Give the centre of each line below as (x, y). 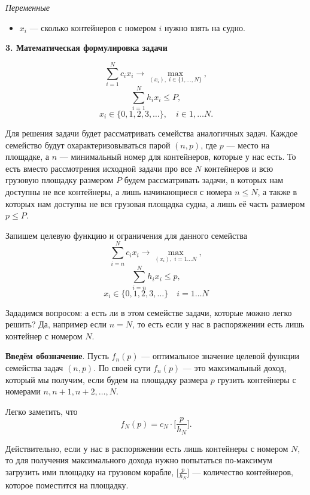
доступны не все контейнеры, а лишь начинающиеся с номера (119, 192)
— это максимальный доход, (235, 368)
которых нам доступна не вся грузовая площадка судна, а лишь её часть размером (155, 203)
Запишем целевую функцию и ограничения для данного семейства (126, 235)
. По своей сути (122, 368)
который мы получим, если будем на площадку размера (107, 379)
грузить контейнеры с (257, 379)
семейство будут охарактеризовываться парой (88, 145)
